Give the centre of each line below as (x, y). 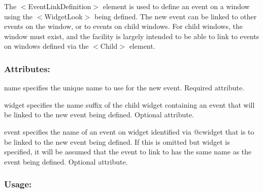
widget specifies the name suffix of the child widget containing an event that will (129, 104)
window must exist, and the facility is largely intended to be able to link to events (132, 36)
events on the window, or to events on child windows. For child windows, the (123, 26)
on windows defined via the (46, 46)
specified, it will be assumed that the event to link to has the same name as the (128, 152)
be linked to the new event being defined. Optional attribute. (99, 115)
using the (19, 16)
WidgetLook (63, 16)
